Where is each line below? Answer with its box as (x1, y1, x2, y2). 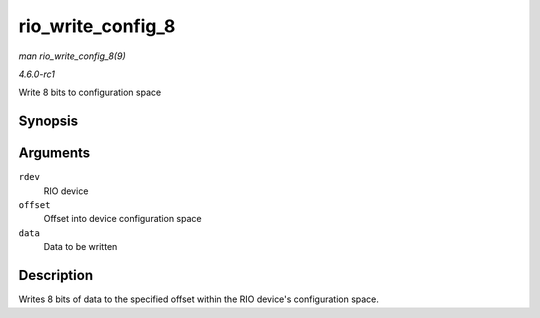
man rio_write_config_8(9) (18, 50, 126, 62)
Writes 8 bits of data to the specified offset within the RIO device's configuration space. (18, 293, 380, 305)
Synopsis (18, 113, 79, 130)
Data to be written (43, 241, 118, 253)
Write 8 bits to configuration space (18, 86, 162, 99)
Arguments (18, 145, 91, 162)
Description (18, 267, 94, 284)
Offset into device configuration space (43, 213, 202, 225)
